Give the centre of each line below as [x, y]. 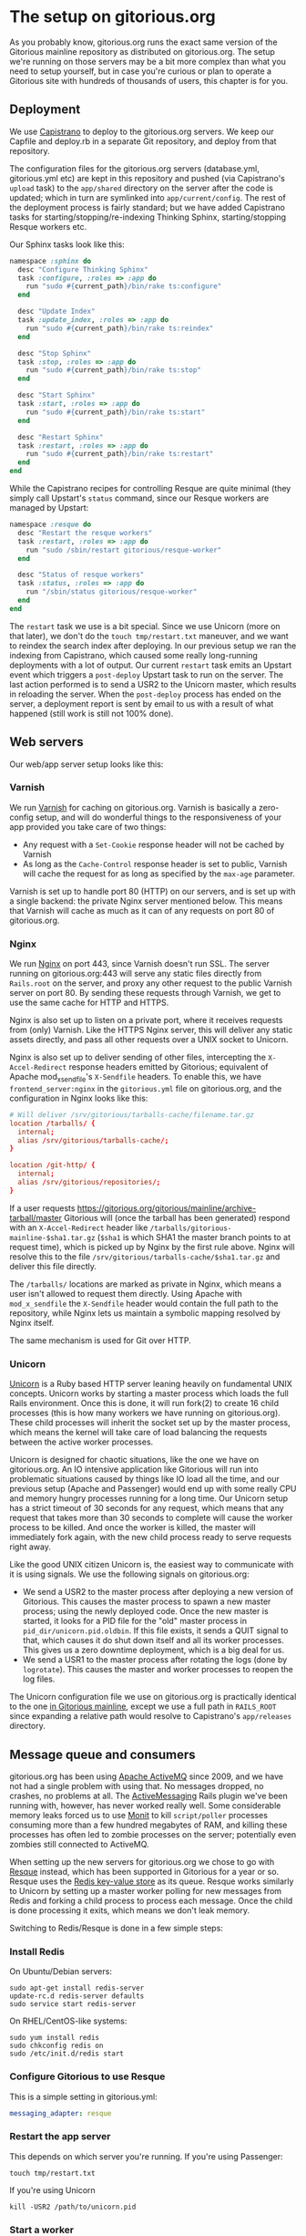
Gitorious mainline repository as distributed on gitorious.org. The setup [143, 51]
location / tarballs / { [52, 1123]
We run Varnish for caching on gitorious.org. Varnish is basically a [133, 807]
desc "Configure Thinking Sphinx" [83, 269]
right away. [31, 1547]
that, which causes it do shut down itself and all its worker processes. [153, 1641]
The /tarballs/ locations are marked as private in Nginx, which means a [146, 1284]
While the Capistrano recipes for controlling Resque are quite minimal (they [150, 488]
